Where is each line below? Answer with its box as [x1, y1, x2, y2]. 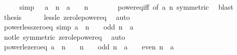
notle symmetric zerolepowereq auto [4, 31, 125, 42]
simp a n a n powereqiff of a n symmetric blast [19, 2, 233, 12]
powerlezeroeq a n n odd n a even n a [4, 41, 174, 52]
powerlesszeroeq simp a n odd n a [4, 21, 133, 32]
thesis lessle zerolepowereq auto [4, 11, 130, 22]
